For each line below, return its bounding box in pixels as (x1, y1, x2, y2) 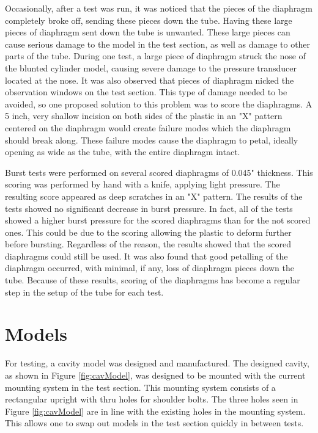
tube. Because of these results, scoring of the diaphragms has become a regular (5, 274, 300, 286)
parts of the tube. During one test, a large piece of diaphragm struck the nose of (5, 49, 306, 62)
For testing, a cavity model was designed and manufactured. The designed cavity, (5, 357, 309, 369)
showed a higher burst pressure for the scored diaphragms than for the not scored (5, 214, 311, 227)
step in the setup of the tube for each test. (5, 285, 164, 298)
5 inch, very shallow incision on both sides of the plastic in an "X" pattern (5, 109, 283, 122)
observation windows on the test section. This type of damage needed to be (5, 86, 287, 98)
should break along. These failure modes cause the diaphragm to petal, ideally (5, 133, 298, 146)
